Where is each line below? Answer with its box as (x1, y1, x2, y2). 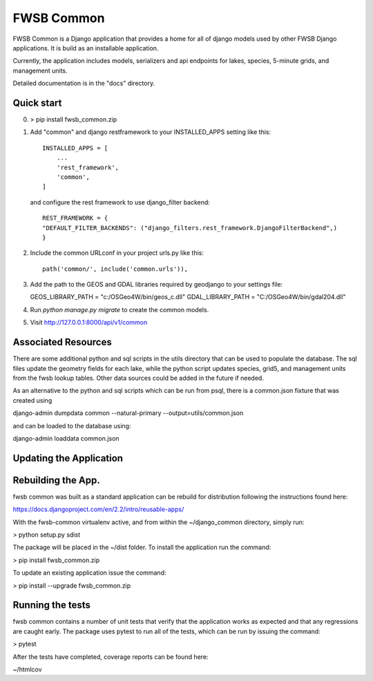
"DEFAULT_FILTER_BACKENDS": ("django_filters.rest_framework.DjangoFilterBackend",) (42, 224, 338, 231)
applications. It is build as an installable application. (12, 44, 159, 52)
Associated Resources (12, 336, 112, 348)
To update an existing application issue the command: (12, 568, 166, 577)
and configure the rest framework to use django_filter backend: (30, 198, 211, 207)
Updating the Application (12, 452, 124, 464)
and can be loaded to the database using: (12, 421, 131, 430)
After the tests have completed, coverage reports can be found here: (12, 653, 209, 661)
